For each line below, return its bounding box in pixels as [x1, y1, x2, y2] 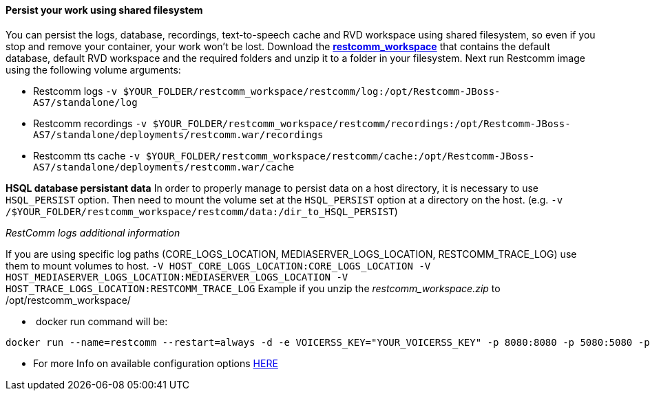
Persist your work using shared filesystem [6, 4, 203, 16]
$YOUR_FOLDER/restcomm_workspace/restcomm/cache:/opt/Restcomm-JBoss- [145, 150, 535, 162]
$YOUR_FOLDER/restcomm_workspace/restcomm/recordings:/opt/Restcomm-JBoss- [152, 118, 571, 129]
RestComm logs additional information [6, 226, 180, 239]
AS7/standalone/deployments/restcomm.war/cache [33, 161, 295, 173]
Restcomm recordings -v [33, 117, 147, 129]
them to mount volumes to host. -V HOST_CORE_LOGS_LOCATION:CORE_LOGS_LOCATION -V [6, 259, 431, 272]
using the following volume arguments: [6, 63, 181, 76]
